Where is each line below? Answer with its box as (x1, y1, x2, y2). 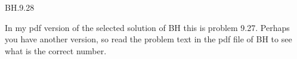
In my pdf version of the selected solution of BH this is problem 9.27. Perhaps (5, 21, 290, 33)
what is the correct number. (5, 44, 107, 57)
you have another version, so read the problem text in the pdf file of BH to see (5, 33, 292, 45)
